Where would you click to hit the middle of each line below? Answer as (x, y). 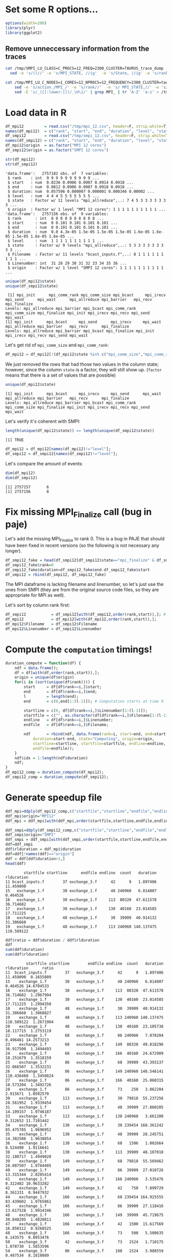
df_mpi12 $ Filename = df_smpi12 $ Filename (51, 624)
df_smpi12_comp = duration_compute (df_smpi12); (57, 777)
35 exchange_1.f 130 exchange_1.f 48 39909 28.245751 (84, 1134)
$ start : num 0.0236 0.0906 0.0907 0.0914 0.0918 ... (71, 182)
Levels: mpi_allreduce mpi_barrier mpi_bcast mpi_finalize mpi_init (80, 331)
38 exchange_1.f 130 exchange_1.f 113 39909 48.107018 (84, 1152)
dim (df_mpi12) (20, 473)
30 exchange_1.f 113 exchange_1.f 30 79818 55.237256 (84, 1098)
